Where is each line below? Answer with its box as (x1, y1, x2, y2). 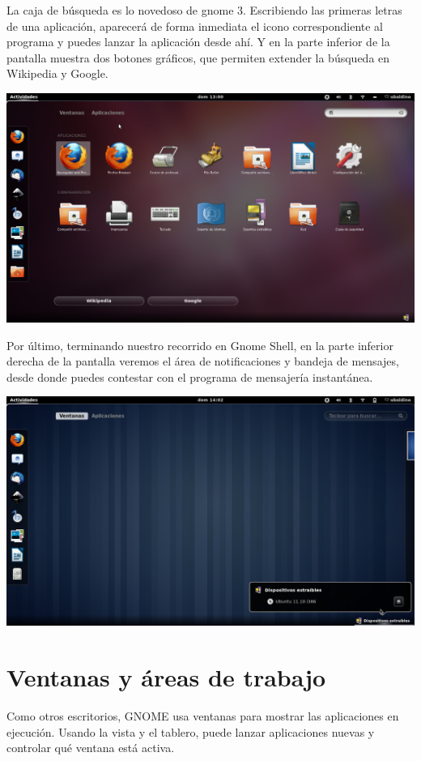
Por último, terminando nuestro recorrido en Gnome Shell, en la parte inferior (6, 336, 393, 353)
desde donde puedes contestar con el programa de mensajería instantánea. (6, 368, 373, 385)
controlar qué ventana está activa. (6, 739, 175, 756)
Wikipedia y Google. (6, 65, 108, 82)
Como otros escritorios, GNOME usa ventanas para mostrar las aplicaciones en (6, 708, 399, 725)
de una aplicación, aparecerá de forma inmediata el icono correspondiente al (6, 17, 383, 34)
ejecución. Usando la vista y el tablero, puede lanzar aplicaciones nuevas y (6, 723, 375, 740)
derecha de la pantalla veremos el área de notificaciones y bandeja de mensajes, (6, 353, 399, 370)
